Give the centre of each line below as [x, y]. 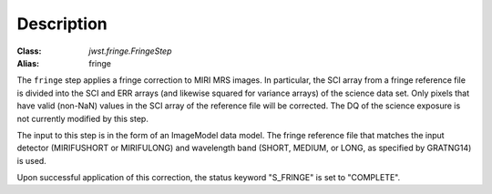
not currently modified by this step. [83, 118]
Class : [29, 51]
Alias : [28, 63]
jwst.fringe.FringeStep [130, 51]
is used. [32, 160]
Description [62, 24]
